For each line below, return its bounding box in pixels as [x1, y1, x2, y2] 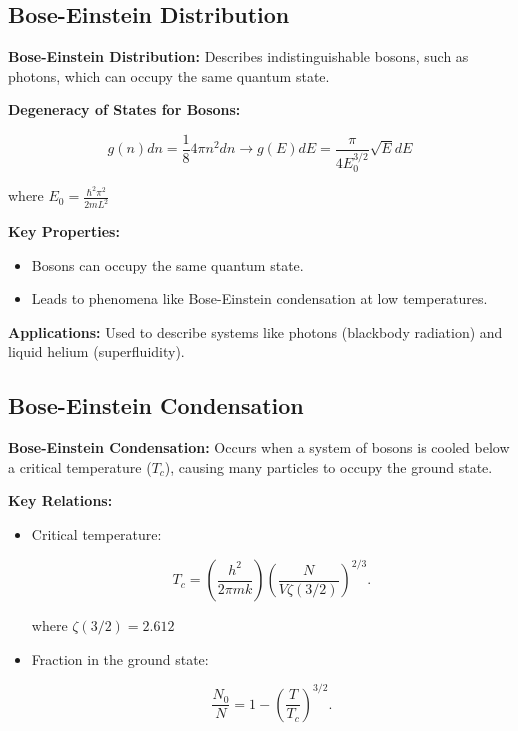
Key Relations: [8, 490, 113, 511]
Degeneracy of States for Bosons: [8, 99, 241, 120]
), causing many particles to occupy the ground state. [164, 456, 493, 477]
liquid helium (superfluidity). [8, 341, 185, 362]
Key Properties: [8, 221, 120, 242]
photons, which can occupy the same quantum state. [8, 65, 330, 86]
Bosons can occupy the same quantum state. [31, 254, 304, 275]
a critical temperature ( [8, 456, 152, 477]
